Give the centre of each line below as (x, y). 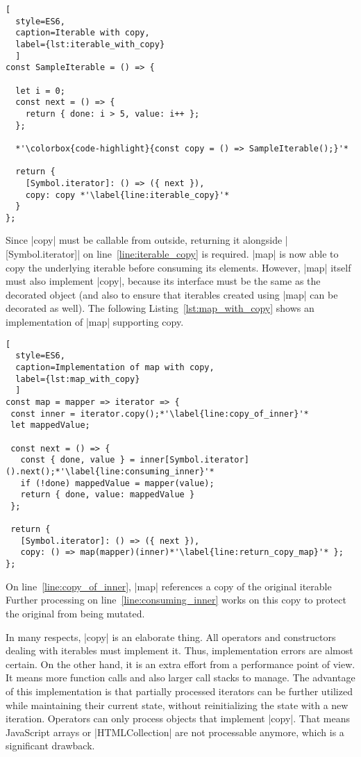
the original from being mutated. (75, 613)
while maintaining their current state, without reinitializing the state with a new (177, 705)
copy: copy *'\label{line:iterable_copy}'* (127, 195)
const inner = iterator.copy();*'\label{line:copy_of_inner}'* (160, 414)
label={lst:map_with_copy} (78, 379)
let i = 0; (40, 91)
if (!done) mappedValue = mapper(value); (117, 483)
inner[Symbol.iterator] (194, 460)
